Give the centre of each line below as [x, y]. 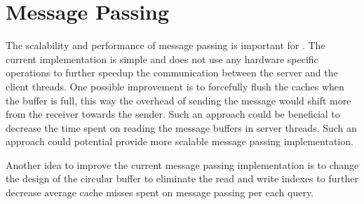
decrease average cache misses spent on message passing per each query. [160, 192]
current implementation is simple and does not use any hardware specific [162, 59]
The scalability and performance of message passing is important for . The [166, 45]
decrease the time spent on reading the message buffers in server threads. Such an [181, 127]
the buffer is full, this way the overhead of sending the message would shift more [178, 100]
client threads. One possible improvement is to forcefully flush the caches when [175, 86]
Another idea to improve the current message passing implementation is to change [182, 164]
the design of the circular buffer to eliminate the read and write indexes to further [182, 178]
